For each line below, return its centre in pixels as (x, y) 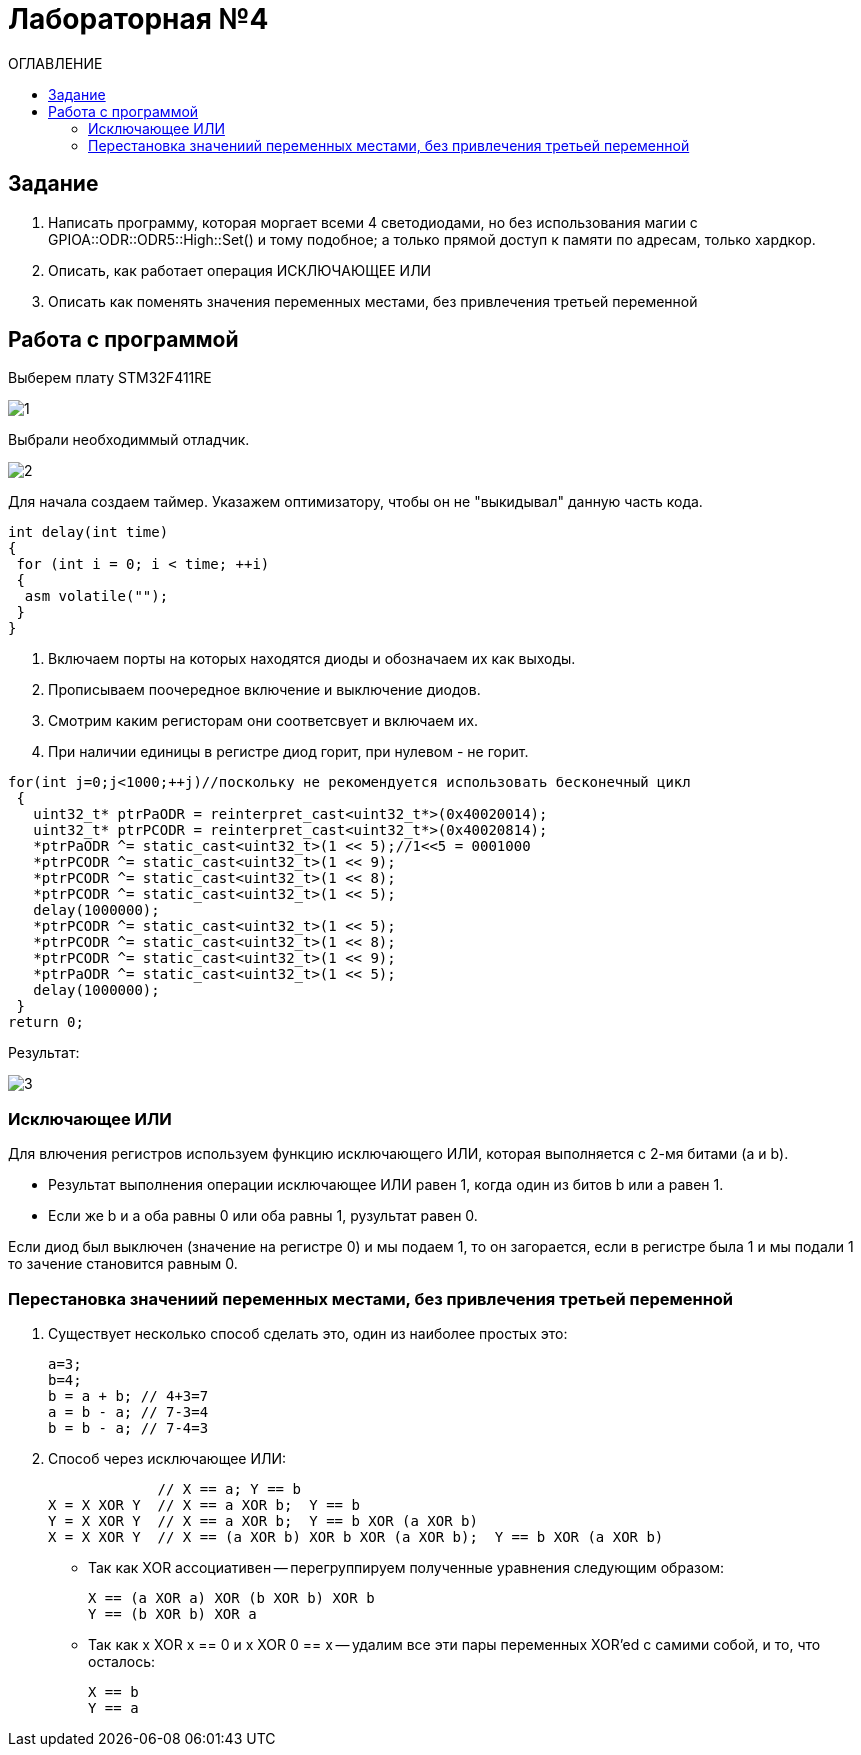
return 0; (46, 1022)
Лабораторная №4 (138, 19)
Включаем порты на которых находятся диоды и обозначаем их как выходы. (312, 659)
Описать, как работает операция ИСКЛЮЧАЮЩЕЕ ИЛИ (240, 270)
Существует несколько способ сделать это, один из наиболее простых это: (308, 1333)
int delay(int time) (88, 532)
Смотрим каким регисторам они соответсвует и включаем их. (263, 721)
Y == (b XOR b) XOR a (172, 1613)
